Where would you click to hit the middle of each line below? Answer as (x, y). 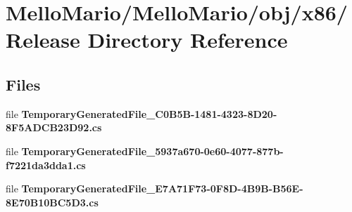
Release (43, 40)
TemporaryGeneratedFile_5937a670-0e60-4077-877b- (152, 151)
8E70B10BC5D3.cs (52, 202)
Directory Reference (188, 40)
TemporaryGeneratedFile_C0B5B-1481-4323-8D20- (149, 113)
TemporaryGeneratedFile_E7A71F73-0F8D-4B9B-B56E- (162, 188)
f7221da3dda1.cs (46, 165)
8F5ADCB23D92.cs (54, 127)
